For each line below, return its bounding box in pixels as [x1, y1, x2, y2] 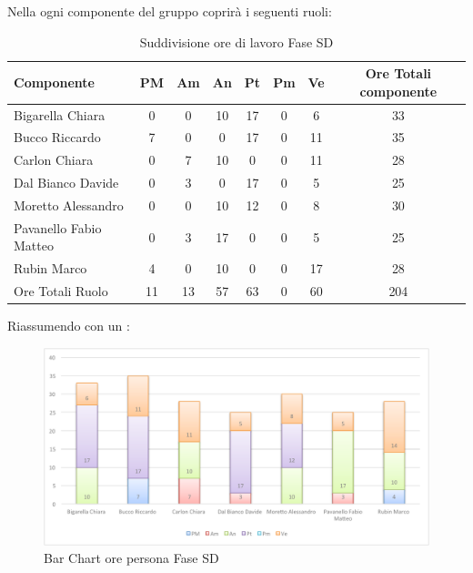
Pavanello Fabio [14, 218, 102, 237]
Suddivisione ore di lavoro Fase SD [139, 32, 334, 51]
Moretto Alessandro [14, 196, 124, 214]
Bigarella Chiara [14, 105, 106, 124]
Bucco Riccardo [14, 128, 101, 147]
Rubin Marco [14, 259, 87, 278]
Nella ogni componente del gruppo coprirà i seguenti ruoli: [7, 2, 332, 20]
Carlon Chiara [14, 150, 94, 169]
